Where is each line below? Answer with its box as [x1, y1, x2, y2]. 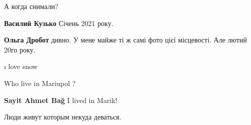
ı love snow [4, 61, 37, 71]
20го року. [4, 44, 35, 54]
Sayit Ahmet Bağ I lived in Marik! [4, 94, 117, 105]
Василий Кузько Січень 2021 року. [4, 17, 113, 28]
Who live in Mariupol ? [4, 77, 76, 88]
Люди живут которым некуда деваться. [4, 111, 121, 122]
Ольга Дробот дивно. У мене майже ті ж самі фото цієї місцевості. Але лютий [4, 34, 247, 45]
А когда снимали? [4, 1, 58, 11]
